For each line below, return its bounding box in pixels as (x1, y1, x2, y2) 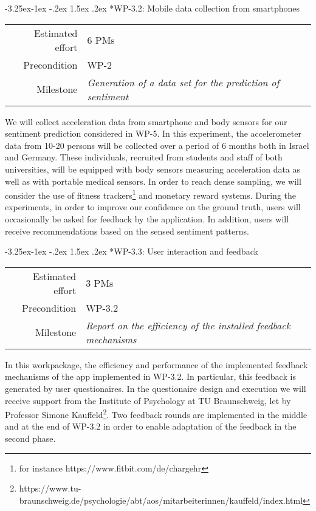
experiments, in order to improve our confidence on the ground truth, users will (5, 201, 301, 213)
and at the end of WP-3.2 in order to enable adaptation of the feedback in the (5, 420, 297, 433)
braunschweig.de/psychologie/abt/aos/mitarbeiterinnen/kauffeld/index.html (19, 493, 303, 506)
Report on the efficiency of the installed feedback (86, 318, 290, 332)
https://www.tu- (19, 482, 81, 495)
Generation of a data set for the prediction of (87, 75, 280, 89)
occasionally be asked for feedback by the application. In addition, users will (5, 213, 289, 225)
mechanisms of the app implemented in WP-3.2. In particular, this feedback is (5, 370, 296, 383)
